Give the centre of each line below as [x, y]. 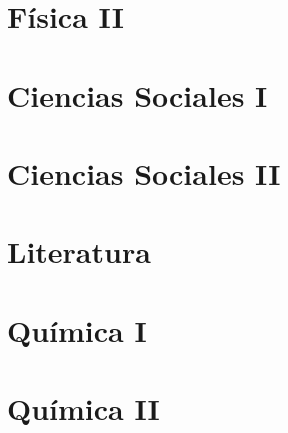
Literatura [79, 251]
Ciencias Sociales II [144, 172]
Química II [83, 408]
